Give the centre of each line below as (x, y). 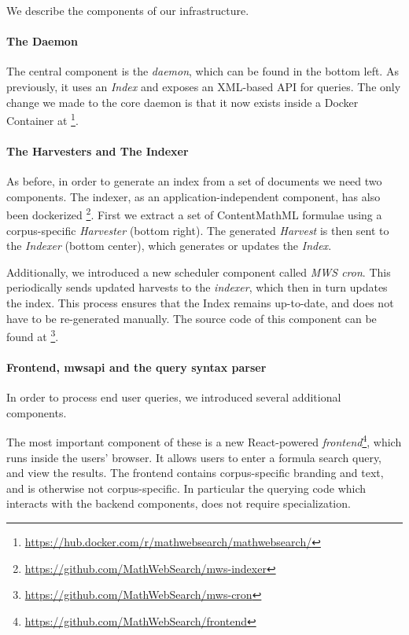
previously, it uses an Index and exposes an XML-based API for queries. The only (204, 86)
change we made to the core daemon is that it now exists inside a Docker (182, 102)
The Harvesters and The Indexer (98, 151)
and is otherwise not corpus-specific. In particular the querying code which (186, 488)
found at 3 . (33, 335)
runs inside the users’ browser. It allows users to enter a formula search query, (194, 457)
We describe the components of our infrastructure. (128, 10)
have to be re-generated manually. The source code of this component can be (192, 318)
